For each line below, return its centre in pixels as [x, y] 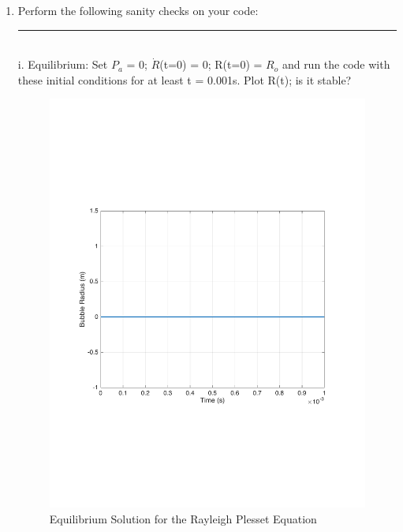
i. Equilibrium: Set [63, 64]
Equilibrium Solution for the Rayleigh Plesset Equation [183, 519]
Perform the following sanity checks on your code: [138, 10]
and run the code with [336, 64]
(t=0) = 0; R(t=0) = [211, 64]
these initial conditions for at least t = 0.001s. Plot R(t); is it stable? [185, 79]
